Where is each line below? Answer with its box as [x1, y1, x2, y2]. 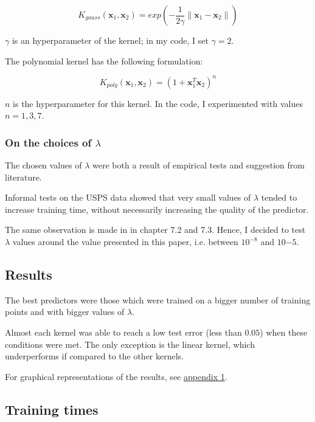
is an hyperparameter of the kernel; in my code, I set [12, 34, 209, 46]
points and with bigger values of [5, 305, 125, 318]
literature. [5, 170, 42, 183]
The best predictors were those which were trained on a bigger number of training [5, 293, 311, 306]
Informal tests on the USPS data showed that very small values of [5, 191, 251, 204]
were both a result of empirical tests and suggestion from [92, 159, 305, 171]
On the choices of [5, 134, 92, 150]
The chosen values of [5, 159, 82, 171]
